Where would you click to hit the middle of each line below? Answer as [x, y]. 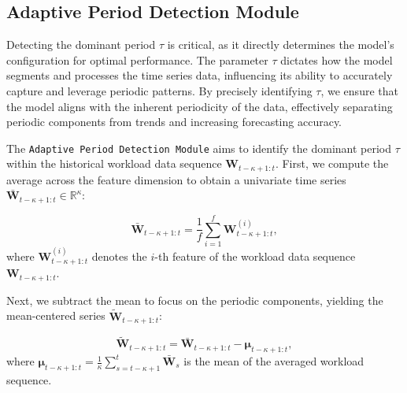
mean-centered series [56, 315]
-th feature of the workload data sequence [255, 256]
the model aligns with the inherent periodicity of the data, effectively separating [200, 106]
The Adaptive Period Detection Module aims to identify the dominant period [199, 148]
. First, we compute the [332, 163]
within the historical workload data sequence [114, 163]
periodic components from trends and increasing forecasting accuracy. [174, 122]
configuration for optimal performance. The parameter [137, 59]
